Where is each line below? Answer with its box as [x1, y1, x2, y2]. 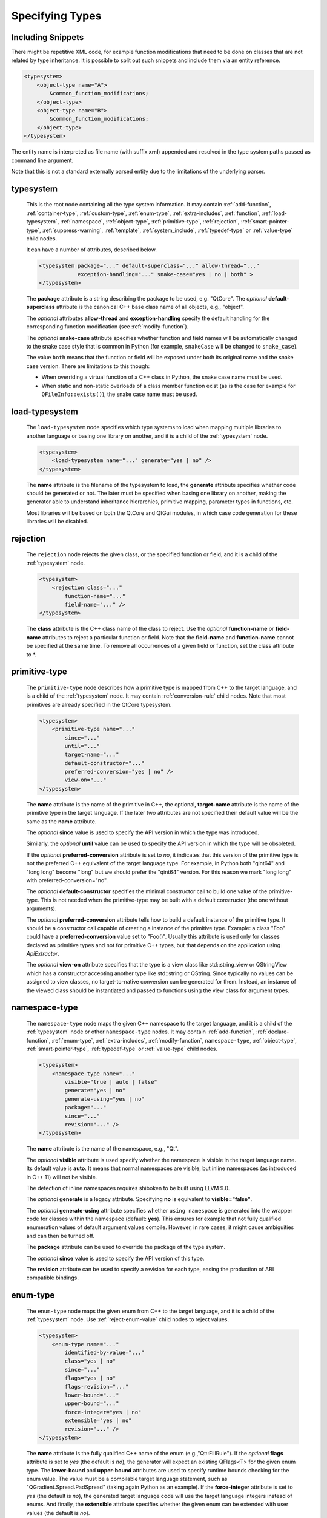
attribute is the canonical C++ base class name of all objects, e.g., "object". [56, 304, 245, 311]
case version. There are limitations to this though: [26, 362, 150, 370]
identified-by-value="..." [64, 1349, 145, 1356]
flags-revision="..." [64, 1383, 129, 1390]
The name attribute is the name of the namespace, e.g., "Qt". [26, 1145, 179, 1152]
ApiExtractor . [26, 950, 60, 958]
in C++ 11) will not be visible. [26, 1173, 97, 1180]
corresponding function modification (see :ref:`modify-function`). [26, 323, 189, 330]
